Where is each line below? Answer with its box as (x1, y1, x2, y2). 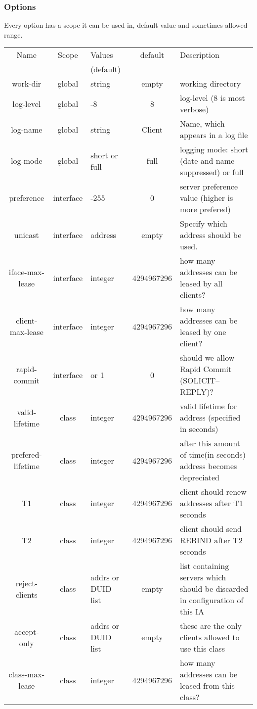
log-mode (10, 155, 43, 167)
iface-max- (8, 266, 44, 278)
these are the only (179, 620, 242, 632)
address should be (179, 229, 242, 241)
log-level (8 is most (179, 92, 245, 104)
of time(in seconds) (179, 449, 246, 461)
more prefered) (179, 203, 231, 215)
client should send (179, 523, 242, 535)
